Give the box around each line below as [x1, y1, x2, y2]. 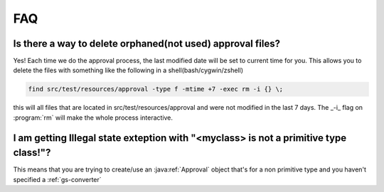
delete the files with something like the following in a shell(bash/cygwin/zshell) [13, 66, 243, 74]
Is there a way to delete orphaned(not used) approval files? [13, 38, 281, 50]
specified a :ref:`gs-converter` [13, 175, 102, 183]
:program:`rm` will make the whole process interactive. [13, 113, 174, 122]
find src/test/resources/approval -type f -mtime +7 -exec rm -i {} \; [28, 85, 284, 94]
